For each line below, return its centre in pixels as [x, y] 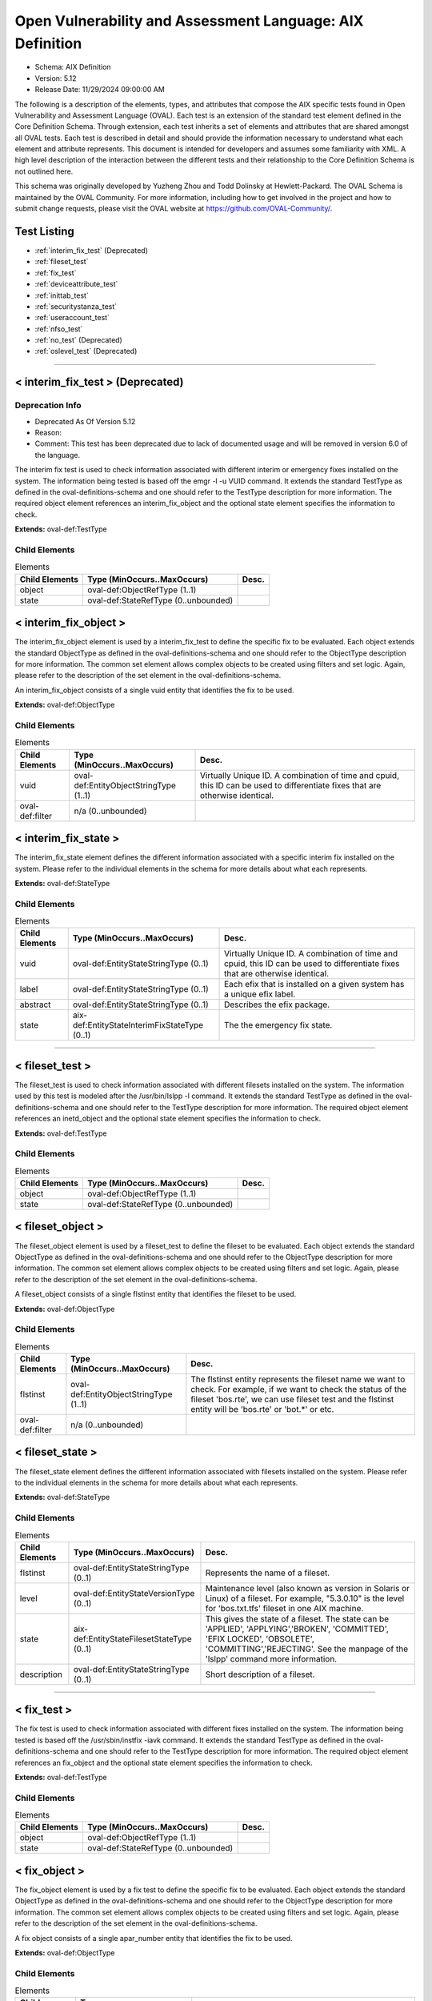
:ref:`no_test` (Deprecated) [79, 340]
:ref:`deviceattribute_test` [76, 284]
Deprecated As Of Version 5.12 [85, 421]
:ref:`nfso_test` [59, 329]
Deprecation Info [48, 406]
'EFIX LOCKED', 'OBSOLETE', [260, 1638]
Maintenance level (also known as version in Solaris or [308, 1588]
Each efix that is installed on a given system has [314, 984]
